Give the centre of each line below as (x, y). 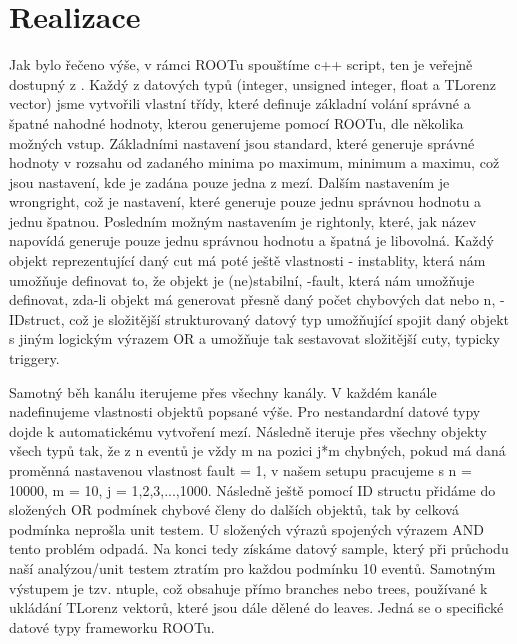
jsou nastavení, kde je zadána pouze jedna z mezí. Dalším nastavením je (229, 181)
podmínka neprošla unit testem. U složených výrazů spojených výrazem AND (247, 528)
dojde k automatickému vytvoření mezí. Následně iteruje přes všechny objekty (248, 430)
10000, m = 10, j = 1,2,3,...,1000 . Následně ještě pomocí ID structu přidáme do (252, 489)
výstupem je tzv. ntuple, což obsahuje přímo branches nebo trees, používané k (248, 587)
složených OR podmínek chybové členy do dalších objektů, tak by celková (234, 509)
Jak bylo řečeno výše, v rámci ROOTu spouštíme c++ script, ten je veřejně (241, 64)
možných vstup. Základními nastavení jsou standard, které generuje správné (242, 142)
